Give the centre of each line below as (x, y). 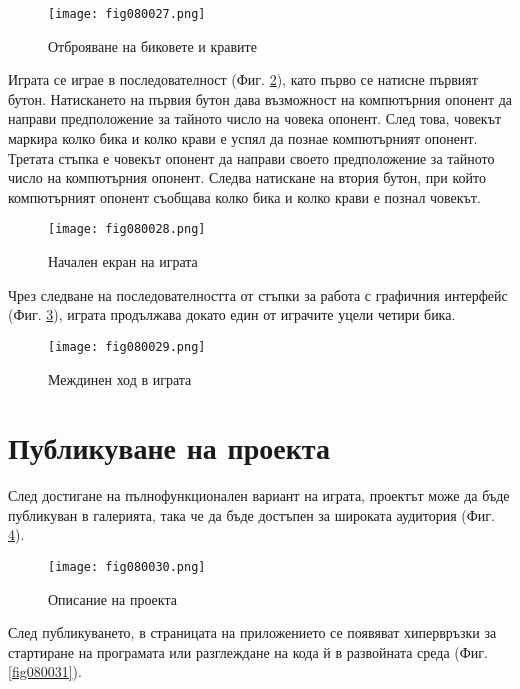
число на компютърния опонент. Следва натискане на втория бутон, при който (247, 177)
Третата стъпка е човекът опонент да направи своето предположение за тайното (251, 157)
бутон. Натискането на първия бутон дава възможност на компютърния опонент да (260, 98)
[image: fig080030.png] (127, 567)
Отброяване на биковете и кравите (152, 45)
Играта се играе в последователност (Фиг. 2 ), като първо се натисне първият (243, 79)
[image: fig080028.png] (127, 229)
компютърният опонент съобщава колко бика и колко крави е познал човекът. (244, 196)
